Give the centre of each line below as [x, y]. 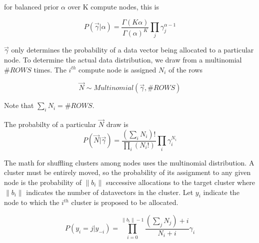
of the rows [185, 69]
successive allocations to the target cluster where [180, 182]
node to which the [32, 202]
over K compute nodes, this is [113, 6]
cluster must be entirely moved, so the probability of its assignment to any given [127, 172]
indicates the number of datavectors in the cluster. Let [110, 192]
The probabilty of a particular [50, 124]
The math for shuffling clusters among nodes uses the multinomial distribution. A [129, 162]
